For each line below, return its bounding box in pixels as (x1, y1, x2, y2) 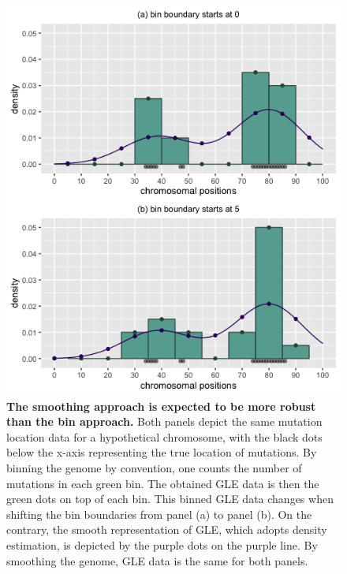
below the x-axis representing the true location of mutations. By (6, 444, 317, 460)
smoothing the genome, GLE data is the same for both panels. (6, 552, 308, 568)
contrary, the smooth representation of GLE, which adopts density (6, 521, 327, 538)
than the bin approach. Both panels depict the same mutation (6, 413, 323, 430)
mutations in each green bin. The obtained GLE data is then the (6, 475, 319, 491)
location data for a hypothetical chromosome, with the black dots (6, 428, 323, 445)
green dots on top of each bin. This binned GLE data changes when (6, 490, 334, 507)
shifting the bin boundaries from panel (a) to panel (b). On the (6, 505, 312, 522)
